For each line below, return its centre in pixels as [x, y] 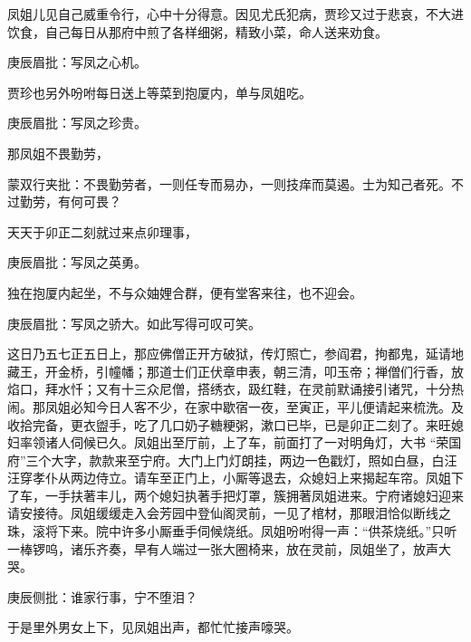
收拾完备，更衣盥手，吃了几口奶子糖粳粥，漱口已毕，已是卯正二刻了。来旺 [229, 424]
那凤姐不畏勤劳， [58, 153]
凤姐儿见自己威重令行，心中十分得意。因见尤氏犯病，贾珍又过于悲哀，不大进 [235, 14]
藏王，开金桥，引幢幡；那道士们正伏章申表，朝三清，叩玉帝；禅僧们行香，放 [235, 371]
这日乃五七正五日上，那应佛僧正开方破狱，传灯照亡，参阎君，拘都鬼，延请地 [235, 354]
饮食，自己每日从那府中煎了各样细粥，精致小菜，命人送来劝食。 [197, 31]
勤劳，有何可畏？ [70, 201]
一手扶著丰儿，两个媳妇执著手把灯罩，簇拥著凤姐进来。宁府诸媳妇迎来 [254, 495]
